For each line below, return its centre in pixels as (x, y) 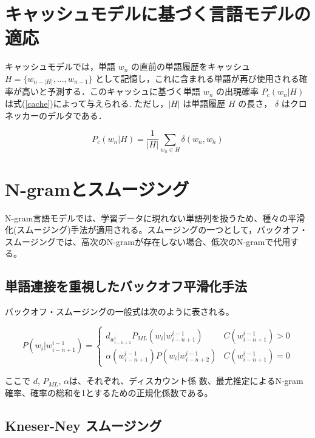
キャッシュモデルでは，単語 (60, 66)
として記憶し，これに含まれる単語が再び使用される (197, 78)
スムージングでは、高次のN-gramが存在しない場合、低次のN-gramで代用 (148, 241)
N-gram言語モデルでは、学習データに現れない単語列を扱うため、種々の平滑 (155, 217)
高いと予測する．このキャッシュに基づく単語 (111, 91)
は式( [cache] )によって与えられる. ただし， (87, 103)
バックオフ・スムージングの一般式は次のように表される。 (120, 312)
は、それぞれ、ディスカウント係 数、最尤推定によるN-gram (186, 381)
